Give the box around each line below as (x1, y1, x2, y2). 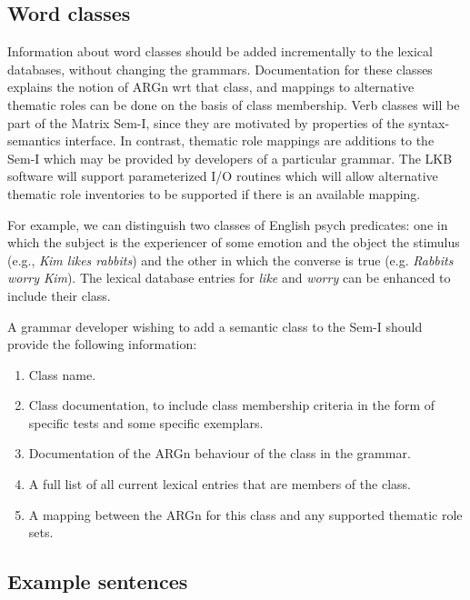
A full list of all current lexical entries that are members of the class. (28, 475, 411, 494)
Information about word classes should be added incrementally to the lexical (7, 42, 433, 61)
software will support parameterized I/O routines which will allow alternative (7, 166, 438, 185)
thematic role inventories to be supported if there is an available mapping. (7, 184, 421, 203)
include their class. (7, 285, 111, 305)
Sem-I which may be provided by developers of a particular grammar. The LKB (7, 148, 453, 167)
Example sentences (7, 567, 188, 595)
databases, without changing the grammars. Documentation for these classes (7, 59, 433, 78)
